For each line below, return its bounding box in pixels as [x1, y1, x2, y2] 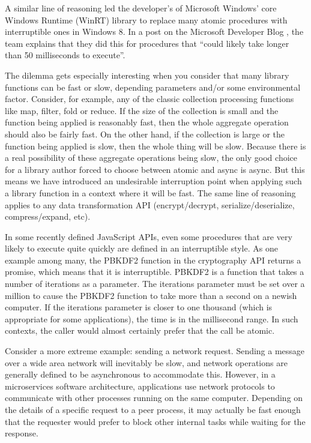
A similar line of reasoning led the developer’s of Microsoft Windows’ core [5, 2, 277, 14]
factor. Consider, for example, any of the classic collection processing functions [5, 92, 294, 105]
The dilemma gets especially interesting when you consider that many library [5, 68, 289, 81]
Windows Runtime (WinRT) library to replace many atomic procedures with [5, 13, 288, 26]
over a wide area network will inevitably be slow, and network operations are [5, 356, 288, 369]
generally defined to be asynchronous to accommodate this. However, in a [5, 368, 276, 381]
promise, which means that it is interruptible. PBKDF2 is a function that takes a [5, 265, 304, 278]
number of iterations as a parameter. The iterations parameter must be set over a [5, 277, 305, 290]
